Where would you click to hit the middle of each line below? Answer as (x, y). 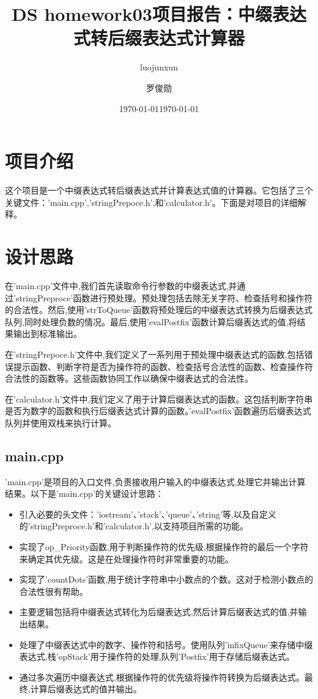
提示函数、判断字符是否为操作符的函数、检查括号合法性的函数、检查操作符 (163, 366)
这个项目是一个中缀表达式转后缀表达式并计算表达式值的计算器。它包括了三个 (159, 190)
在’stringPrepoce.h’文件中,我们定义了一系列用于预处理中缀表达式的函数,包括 (155, 354)
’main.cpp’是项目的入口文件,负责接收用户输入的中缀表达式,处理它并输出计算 (155, 481)
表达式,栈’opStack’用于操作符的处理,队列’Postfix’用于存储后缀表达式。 (157, 656)
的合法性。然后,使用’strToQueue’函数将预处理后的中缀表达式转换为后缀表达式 (159, 310)
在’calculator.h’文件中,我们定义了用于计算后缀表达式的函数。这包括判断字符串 (159, 399)
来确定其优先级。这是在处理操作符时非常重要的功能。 (126, 558)
